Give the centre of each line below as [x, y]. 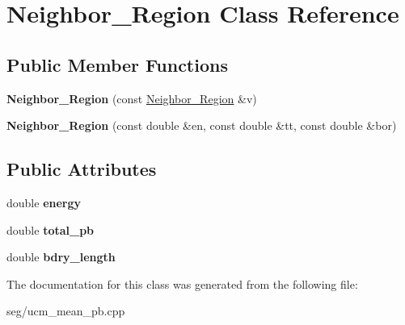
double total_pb [51, 229]
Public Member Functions [117, 64]
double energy [44, 202]
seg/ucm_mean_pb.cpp [66, 311]
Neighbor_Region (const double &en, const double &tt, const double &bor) [202, 125]
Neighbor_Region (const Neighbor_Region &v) [132, 98]
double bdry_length [61, 257]
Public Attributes [82, 169]
